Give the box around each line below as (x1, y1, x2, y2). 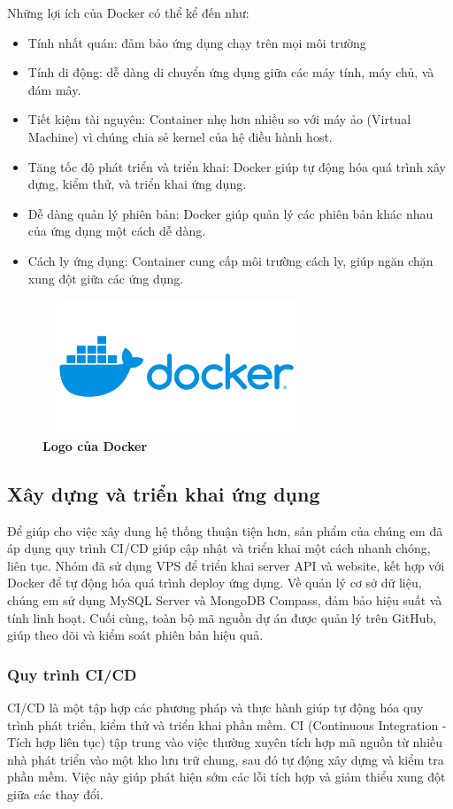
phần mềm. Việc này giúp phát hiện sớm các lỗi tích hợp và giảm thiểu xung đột (7, 767, 446, 786)
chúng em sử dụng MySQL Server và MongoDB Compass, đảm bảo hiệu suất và (7, 591, 442, 610)
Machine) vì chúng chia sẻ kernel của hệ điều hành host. (27, 127, 333, 145)
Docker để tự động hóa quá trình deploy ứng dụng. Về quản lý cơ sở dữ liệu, (7, 573, 422, 592)
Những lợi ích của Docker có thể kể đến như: (7, 4, 250, 21)
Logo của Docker (42, 436, 148, 455)
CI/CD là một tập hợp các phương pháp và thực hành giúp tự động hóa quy (7, 698, 424, 717)
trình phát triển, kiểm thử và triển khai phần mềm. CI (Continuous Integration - (7, 715, 447, 734)
